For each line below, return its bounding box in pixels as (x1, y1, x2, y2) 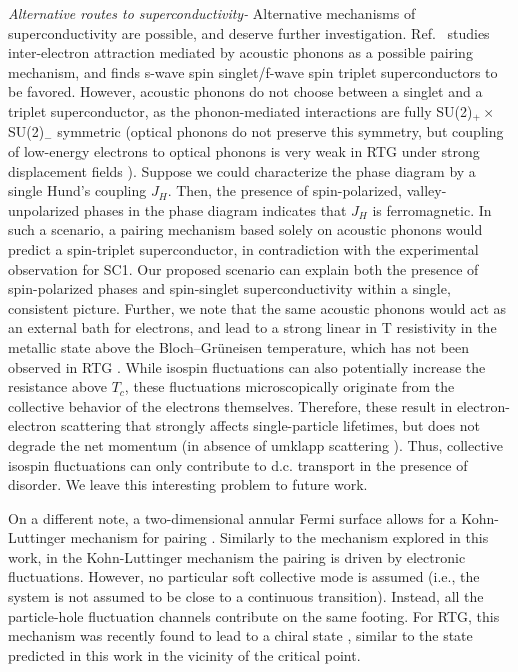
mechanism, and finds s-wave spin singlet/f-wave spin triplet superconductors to (8, 61, 498, 82)
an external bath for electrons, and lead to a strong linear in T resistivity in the (8, 317, 497, 338)
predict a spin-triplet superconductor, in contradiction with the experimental (8, 238, 479, 259)
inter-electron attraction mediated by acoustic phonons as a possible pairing (8, 42, 473, 63)
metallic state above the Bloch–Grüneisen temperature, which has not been (8, 336, 470, 357)
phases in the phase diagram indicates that (83, 199, 347, 220)
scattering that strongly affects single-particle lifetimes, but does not (60, 415, 480, 436)
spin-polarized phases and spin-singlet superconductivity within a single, (8, 278, 451, 299)
